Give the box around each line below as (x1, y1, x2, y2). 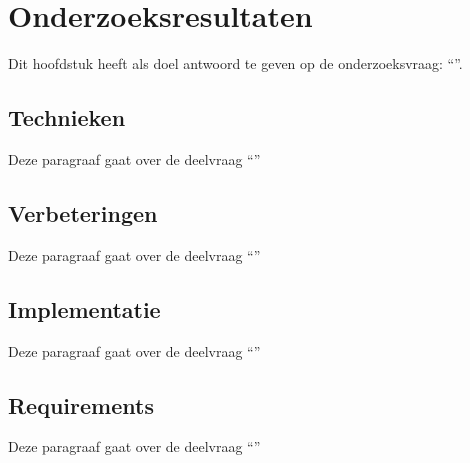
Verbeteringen (8, 197, 158, 228)
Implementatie (8, 293, 161, 324)
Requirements (8, 389, 154, 420)
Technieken (8, 102, 126, 133)
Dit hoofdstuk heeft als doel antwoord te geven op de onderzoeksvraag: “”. (8, 53, 463, 74)
